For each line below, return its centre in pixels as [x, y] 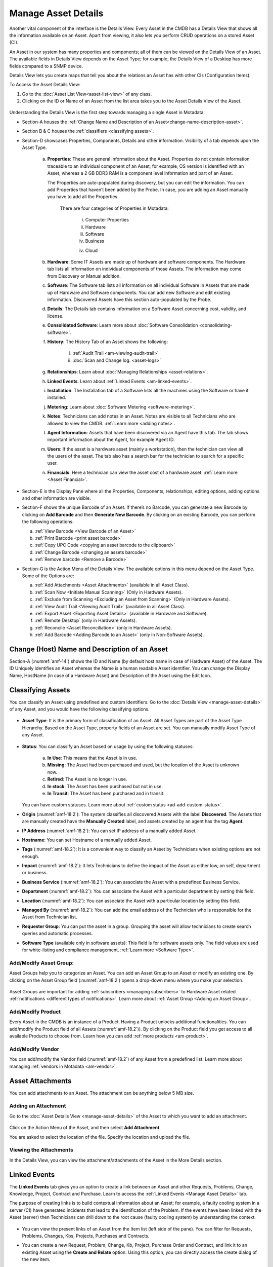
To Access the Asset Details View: [45, 85]
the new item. [36, 1259]
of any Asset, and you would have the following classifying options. [80, 709]
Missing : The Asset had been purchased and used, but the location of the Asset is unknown [143, 765]
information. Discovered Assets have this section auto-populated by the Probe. [129, 300]
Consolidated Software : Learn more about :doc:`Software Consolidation [123, 325]
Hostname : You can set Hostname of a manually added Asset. [87, 840]
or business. [35, 873]
